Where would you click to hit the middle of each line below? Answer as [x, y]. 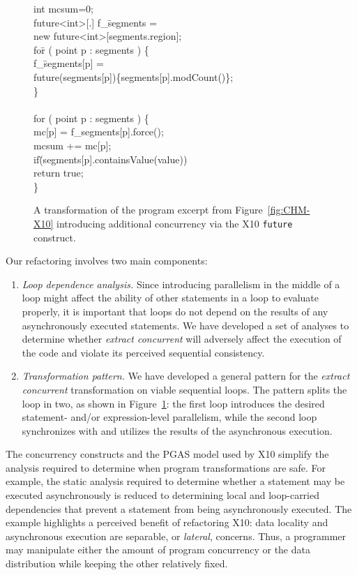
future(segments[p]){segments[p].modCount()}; [134, 76]
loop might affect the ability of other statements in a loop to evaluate [170, 298]
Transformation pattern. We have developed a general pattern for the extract [186, 376]
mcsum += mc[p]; [73, 145]
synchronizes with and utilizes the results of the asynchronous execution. [177, 430]
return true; [59, 173]
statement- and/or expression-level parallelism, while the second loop [169, 417]
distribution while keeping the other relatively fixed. [117, 563]
